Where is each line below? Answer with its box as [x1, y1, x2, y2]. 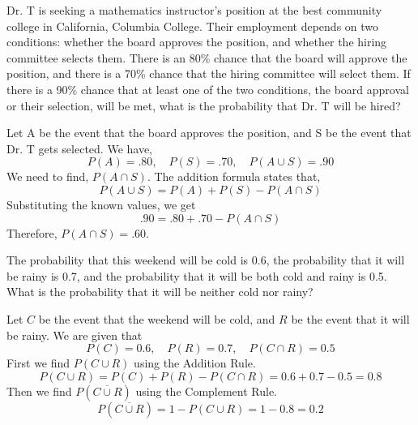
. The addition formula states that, [147, 168, 321, 185]
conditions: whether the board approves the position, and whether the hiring [6, 33, 387, 50]
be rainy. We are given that [6, 326, 143, 343]
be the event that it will [291, 310, 410, 327]
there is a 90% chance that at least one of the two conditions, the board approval [6, 80, 409, 97]
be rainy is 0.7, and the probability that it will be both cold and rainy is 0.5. [6, 267, 387, 284]
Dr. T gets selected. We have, [6, 140, 153, 157]
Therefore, [6, 224, 58, 241]
